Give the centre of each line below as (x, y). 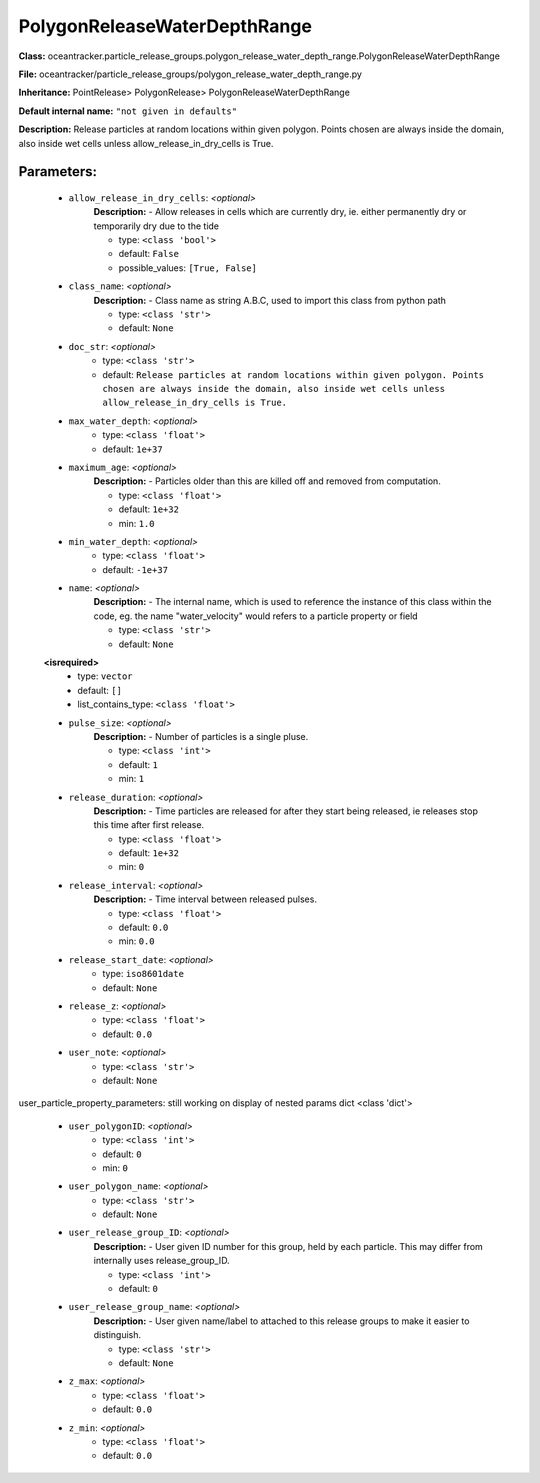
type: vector (105, 676)
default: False (149, 254)
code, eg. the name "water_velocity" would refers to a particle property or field (256, 616)
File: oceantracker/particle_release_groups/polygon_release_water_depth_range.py (190, 74)
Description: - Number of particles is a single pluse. (201, 736)
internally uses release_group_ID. (161, 1261)
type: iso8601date (143, 974)
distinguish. (117, 1335)
